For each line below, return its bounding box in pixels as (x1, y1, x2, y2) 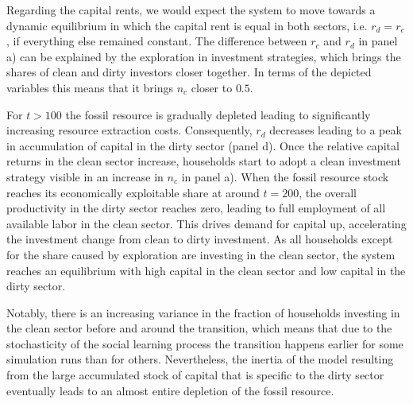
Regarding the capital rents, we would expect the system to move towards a (6, 2, 376, 17)
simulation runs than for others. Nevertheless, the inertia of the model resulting (6, 351, 394, 367)
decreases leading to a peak (269, 122, 402, 138)
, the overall (299, 184, 357, 200)
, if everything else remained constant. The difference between (6, 33, 307, 49)
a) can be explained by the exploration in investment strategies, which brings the (6, 48, 401, 64)
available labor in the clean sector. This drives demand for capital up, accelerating (6, 215, 407, 231)
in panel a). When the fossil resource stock (181, 168, 389, 185)
